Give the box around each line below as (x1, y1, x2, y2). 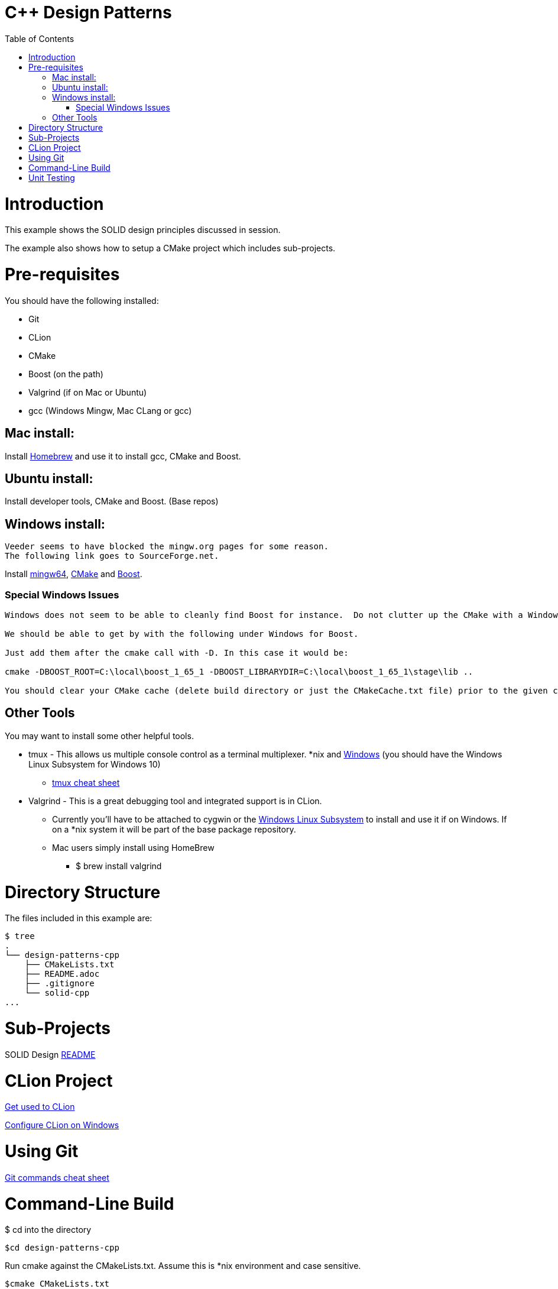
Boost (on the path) (28, 368, 103, 379)
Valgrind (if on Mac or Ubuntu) (28, 387, 147, 397)
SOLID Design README (5, 1049, 96, 1060)
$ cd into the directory (5, 1225, 92, 1235)
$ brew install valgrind (76, 860, 162, 871)
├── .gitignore (24, 979, 95, 989)
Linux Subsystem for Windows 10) (28, 759, 161, 769)
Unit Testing (28, 172, 75, 183)
